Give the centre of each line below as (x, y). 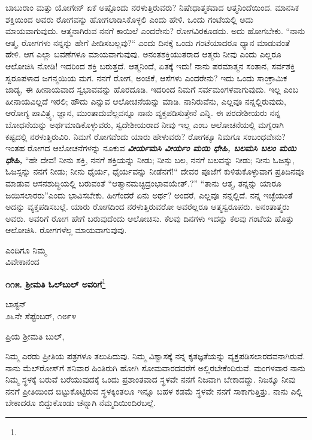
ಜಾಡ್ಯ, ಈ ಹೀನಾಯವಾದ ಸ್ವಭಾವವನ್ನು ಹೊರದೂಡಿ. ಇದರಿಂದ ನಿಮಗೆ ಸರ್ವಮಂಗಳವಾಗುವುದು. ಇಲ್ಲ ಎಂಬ (152, 89)
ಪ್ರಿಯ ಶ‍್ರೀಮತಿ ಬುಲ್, (35, 336)
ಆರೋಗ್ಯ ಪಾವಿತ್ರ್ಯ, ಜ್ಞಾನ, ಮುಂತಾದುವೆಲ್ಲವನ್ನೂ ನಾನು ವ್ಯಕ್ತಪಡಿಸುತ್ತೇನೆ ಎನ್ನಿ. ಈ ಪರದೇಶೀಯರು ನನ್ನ (143, 113)
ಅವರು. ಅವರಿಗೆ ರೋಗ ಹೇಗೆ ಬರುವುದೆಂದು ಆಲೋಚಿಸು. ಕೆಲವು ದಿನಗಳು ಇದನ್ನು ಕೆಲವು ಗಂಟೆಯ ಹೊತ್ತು (150, 218)
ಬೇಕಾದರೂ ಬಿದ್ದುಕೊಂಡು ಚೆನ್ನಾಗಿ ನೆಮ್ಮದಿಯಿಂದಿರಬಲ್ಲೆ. (81, 403)
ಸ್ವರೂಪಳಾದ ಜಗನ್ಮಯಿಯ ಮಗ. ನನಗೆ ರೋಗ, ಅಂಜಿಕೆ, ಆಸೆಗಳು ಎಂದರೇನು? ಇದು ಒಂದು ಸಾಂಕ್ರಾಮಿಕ (146, 77)
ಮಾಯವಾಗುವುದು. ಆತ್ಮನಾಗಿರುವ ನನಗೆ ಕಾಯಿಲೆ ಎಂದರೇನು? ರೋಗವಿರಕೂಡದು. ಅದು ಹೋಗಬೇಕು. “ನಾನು (155, 31)
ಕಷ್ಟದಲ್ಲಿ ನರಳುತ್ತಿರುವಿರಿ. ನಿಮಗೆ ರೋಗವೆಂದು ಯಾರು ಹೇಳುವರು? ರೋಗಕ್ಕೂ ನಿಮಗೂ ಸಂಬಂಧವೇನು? (146, 136)
